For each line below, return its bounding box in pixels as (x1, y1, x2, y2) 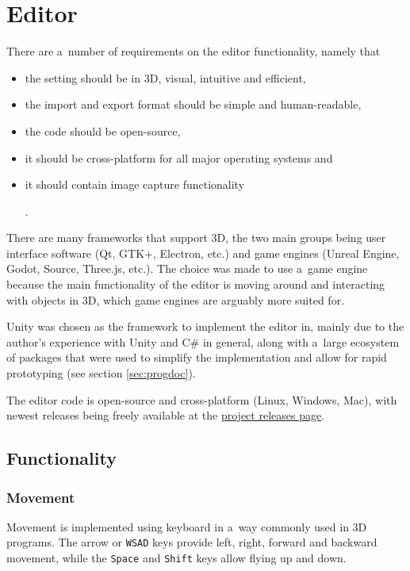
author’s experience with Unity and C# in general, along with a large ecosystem (6, 333, 400, 350)
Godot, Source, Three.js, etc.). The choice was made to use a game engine (6, 260, 368, 277)
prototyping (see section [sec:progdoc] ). (6, 365, 196, 381)
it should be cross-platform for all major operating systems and (25, 149, 333, 166)
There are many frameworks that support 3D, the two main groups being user (6, 229, 386, 246)
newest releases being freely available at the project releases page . (6, 407, 325, 423)
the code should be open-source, (25, 122, 181, 139)
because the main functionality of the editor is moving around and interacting (6, 276, 385, 293)
